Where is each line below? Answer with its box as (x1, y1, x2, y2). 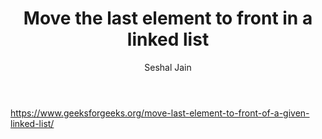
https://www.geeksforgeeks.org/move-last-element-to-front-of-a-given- (10, 107, 310, 119)
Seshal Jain (144, 61, 192, 73)
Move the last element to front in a (23, 7, 313, 30)
